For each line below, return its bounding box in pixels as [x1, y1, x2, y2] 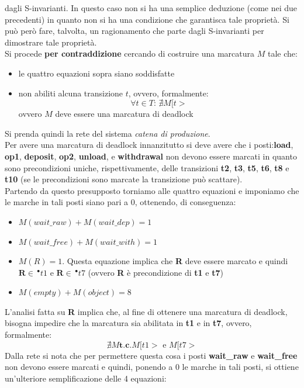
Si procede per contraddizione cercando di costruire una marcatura [5, 47, 255, 60]
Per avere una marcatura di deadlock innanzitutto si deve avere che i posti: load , [5, 138, 293, 151]
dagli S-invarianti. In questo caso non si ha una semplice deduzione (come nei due [5, 2, 298, 13]
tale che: [267, 47, 298, 60]
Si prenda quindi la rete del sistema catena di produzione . [5, 127, 210, 139]
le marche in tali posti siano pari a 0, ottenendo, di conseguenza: [5, 196, 236, 208]
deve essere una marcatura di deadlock [55, 108, 194, 120]
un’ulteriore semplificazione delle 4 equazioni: [5, 372, 167, 384]
